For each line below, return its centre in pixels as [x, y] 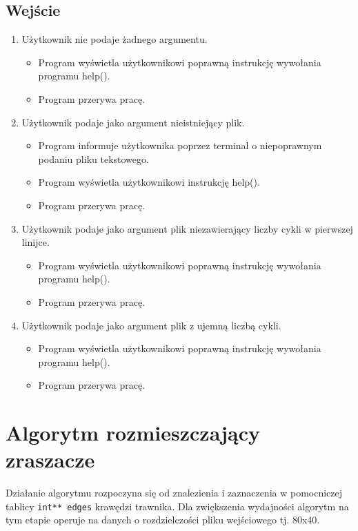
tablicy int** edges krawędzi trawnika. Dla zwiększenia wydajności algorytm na [177, 506]
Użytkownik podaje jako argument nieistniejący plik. [133, 122]
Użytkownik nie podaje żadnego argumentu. [115, 39]
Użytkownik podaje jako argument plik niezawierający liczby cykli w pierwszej [187, 228]
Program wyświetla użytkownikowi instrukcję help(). [149, 182]
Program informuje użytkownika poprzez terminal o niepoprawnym [180, 145]
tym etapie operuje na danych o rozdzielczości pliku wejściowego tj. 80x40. [163, 520]
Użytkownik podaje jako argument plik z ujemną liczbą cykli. [151, 325]
